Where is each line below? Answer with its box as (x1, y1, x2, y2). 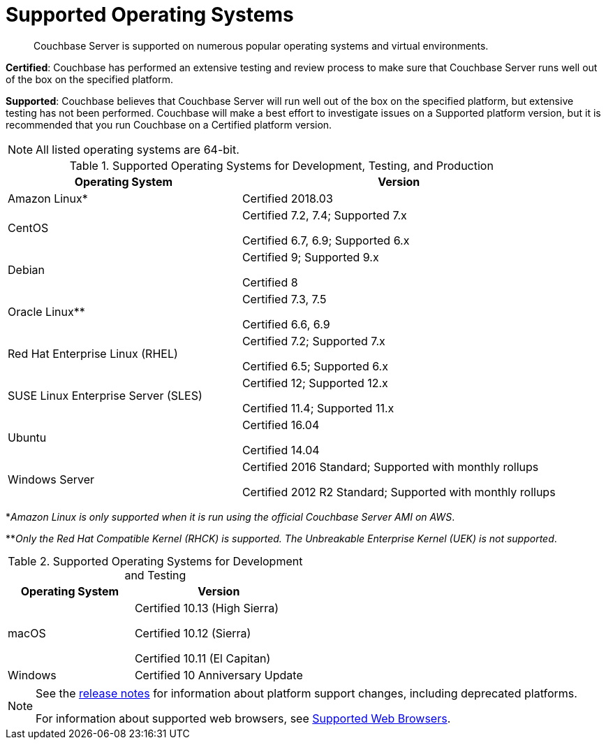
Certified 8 (242, 275, 298, 289)
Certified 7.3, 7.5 (242, 291, 327, 306)
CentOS (8, 220, 49, 235)
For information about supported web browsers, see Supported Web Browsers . (36, 711, 451, 725)
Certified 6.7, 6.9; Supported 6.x (242, 233, 410, 247)
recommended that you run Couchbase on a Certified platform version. (6, 118, 332, 131)
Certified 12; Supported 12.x (242, 375, 388, 390)
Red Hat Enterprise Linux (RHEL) (8, 346, 178, 361)
